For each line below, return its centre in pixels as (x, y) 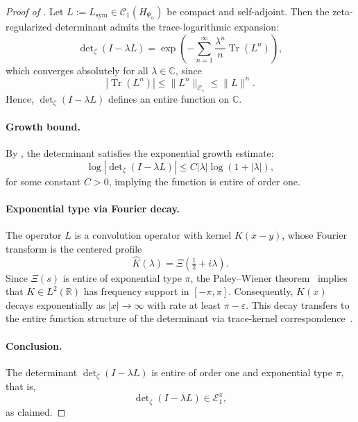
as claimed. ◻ (36, 411)
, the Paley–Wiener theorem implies (269, 277)
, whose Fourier (314, 235)
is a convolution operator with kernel (153, 235)
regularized (29, 26)
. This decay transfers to (298, 304)
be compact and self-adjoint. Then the (248, 11)
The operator (34, 235)
